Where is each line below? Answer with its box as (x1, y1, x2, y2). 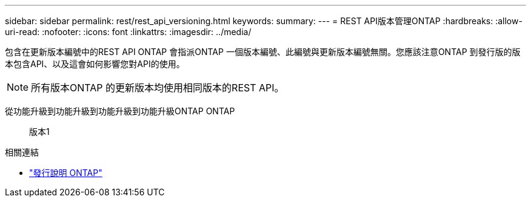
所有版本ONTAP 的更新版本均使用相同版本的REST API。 (31, 82, 284, 94)
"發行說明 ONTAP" (29, 168, 102, 178)
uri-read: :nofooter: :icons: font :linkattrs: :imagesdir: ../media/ (5, 27, 252, 37)
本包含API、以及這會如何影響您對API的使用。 (5, 59, 185, 69)
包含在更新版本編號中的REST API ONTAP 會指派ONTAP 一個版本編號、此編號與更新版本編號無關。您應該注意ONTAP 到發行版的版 (5, 47, 521, 57)
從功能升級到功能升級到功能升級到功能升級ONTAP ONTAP (5, 106, 235, 116)
